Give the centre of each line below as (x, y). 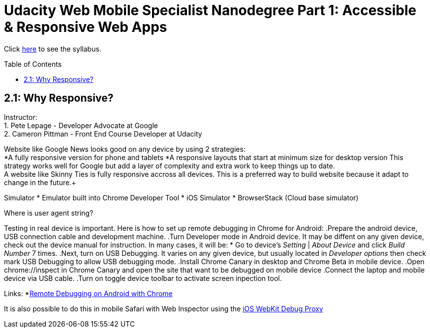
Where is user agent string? (49, 213)
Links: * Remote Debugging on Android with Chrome (88, 293)
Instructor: (21, 117)
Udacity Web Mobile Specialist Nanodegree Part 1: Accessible (210, 10)
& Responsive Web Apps (86, 27)
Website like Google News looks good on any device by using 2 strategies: (125, 149)
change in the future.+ (40, 182)
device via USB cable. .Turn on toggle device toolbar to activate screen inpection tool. (143, 278)
